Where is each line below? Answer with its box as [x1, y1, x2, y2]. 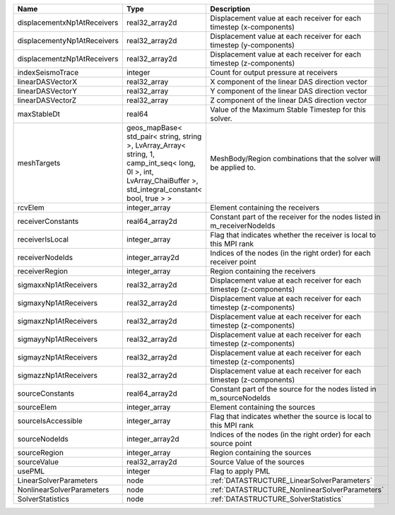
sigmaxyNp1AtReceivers [17, 298, 98, 307]
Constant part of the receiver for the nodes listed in [209, 212, 381, 222]
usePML [17, 466, 45, 476]
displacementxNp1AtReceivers [17, 18, 119, 28]
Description [209, 4, 251, 13]
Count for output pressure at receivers [209, 68, 338, 77]
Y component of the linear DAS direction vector [209, 86, 367, 95]
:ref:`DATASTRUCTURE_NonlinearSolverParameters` [209, 485, 384, 495]
